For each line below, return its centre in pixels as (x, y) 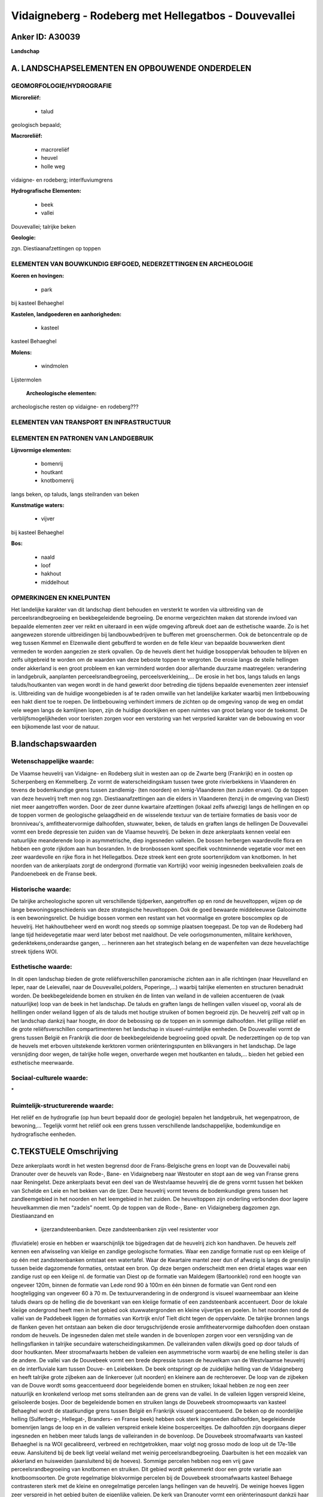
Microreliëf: (26, 98)
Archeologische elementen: (61, 393)
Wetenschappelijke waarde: (53, 762)
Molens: (22, 352)
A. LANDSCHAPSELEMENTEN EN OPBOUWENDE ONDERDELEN (131, 68)
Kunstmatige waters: (38, 505)
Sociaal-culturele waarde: (50, 1078)
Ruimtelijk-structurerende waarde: (62, 1105)
